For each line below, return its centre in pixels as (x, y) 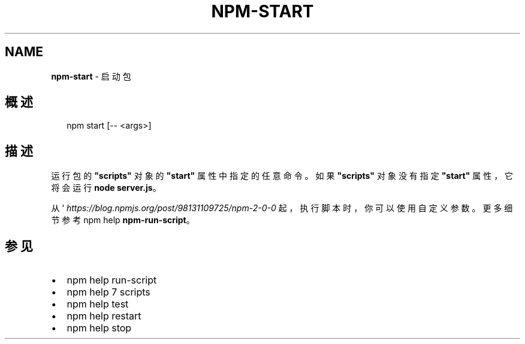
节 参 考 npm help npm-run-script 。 (123, 220)
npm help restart (104, 316)
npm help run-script (112, 280)
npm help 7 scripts (108, 292)
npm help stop (99, 328)
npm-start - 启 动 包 (91, 76)
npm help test (98, 304)
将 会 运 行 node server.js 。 (106, 188)
